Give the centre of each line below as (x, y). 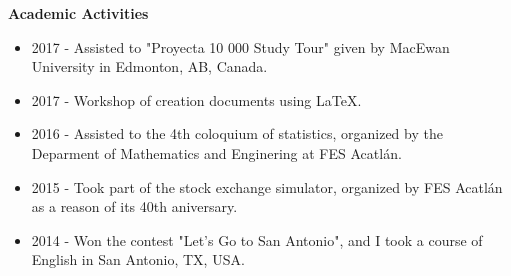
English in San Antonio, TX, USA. (138, 259)
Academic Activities (78, 13)
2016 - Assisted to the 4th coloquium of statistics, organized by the (237, 133)
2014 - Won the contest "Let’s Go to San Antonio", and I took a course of (257, 239)
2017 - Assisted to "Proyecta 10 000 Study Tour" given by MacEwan (240, 46)
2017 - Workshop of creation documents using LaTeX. (196, 99)
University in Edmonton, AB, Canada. (149, 66)
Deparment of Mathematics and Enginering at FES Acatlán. (216, 152)
